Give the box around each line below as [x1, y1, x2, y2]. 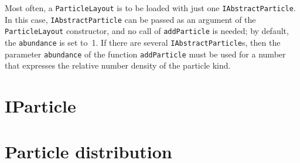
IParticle [5, 94, 76, 118]
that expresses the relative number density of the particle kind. [5, 59, 231, 72]
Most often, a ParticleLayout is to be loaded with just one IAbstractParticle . [5, 2, 296, 13]
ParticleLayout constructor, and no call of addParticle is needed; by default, [5, 25, 289, 37]
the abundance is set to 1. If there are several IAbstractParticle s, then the [5, 36, 281, 48]
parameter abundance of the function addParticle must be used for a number [5, 47, 286, 60]
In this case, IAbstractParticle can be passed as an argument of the [5, 13, 256, 25]
